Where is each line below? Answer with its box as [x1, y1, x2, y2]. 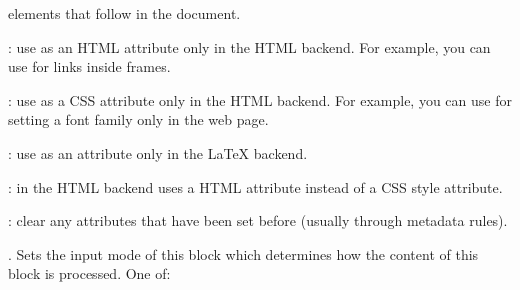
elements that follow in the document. [8, 3, 241, 23]
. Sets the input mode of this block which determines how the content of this [8, 243, 479, 264]
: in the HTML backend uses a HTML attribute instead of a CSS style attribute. [8, 176, 503, 197]
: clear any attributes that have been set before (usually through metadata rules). [8, 210, 508, 231]
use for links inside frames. [8, 56, 171, 77]
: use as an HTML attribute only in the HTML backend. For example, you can [8, 36, 491, 57]
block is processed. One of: [8, 263, 171, 284]
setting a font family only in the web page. [8, 109, 269, 130]
